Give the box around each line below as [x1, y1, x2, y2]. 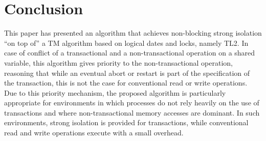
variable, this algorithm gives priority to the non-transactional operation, [4, 57, 233, 68]
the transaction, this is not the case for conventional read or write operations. [4, 77, 248, 88]
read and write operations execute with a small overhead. [4, 127, 184, 138]
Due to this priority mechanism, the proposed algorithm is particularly [4, 87, 226, 98]
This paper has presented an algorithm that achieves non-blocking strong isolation [4, 27, 262, 38]
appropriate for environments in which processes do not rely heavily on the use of [4, 97, 259, 108]
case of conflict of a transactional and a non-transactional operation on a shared [4, 47, 255, 58]
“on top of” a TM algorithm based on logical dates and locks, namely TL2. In [4, 37, 249, 48]
